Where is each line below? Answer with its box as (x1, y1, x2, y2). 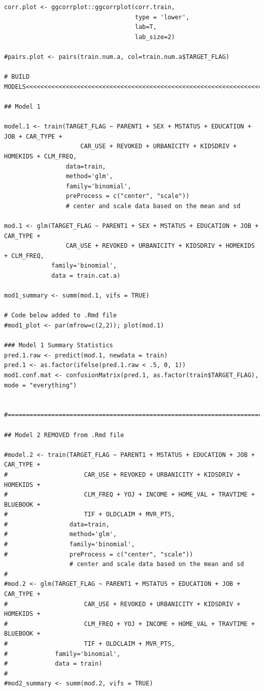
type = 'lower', (135, 13, 190, 21)
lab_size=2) (135, 33, 175, 41)
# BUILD (4, 73, 30, 81)
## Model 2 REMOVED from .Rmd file (4, 431, 124, 439)
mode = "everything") (4, 381, 77, 389)
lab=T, (135, 23, 157, 31)
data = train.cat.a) (51, 272, 121, 280)
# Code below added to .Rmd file (4, 312, 117, 319)
